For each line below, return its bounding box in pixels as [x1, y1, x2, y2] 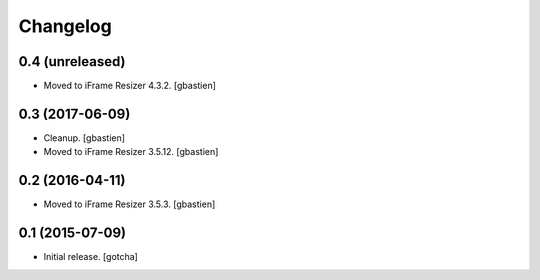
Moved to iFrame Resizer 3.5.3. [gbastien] [43, 198, 216, 210]
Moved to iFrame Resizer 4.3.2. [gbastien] [43, 80, 217, 92]
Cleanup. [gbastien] [43, 131, 125, 144]
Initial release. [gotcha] [43, 251, 139, 263]
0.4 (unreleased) [18, 53, 126, 70]
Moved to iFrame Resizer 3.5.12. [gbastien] [43, 146, 219, 158]
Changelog [18, 15, 112, 37]
